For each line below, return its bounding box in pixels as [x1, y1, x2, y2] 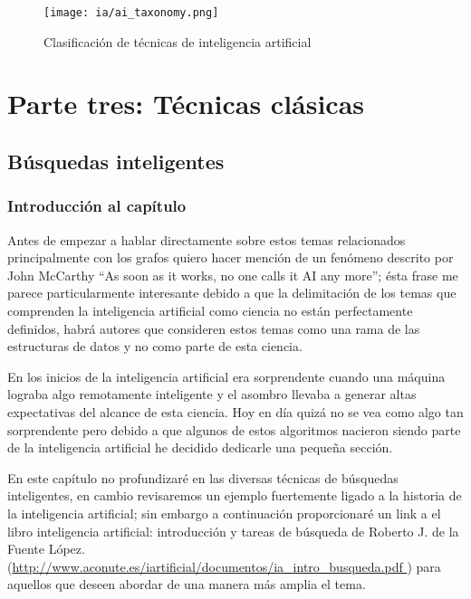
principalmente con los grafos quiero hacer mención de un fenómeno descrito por [7, 248, 454, 267]
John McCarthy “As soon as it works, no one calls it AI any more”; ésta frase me [7, 265, 458, 284]
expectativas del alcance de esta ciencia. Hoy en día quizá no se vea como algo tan [7, 402, 464, 421]
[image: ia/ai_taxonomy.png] [43, 6, 219, 19]
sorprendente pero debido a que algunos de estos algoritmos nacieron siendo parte [7, 420, 461, 439]
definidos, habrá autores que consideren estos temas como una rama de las [7, 319, 420, 338]
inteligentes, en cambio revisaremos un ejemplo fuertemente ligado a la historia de [7, 486, 462, 505]
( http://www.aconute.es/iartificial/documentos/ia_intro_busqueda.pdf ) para [7, 556, 441, 575]
